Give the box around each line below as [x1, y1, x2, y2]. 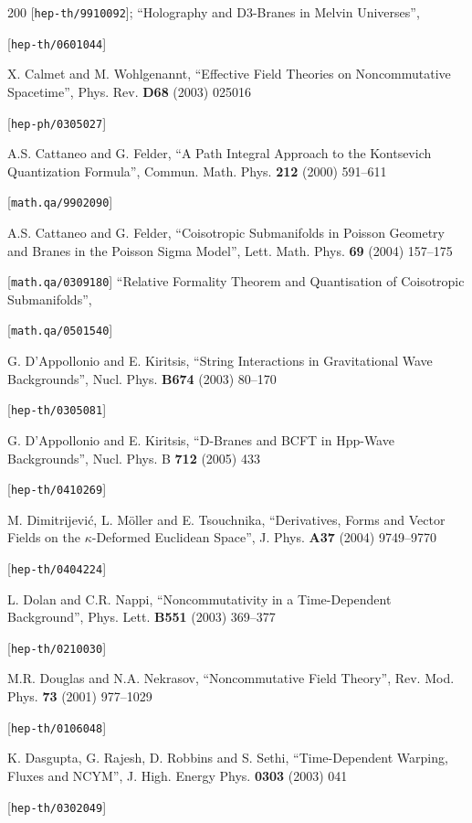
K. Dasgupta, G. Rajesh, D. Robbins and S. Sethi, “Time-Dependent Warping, [7, 748, 448, 767]
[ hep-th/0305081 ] [7, 400, 107, 419]
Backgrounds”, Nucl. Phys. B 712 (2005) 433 [7, 448, 260, 467]
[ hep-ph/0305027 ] [7, 112, 107, 132]
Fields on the [7, 528, 80, 547]
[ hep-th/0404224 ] [7, 558, 107, 577]
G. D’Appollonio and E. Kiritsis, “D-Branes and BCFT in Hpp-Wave [7, 430, 394, 449]
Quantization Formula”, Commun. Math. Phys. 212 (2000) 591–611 [7, 161, 387, 180]
